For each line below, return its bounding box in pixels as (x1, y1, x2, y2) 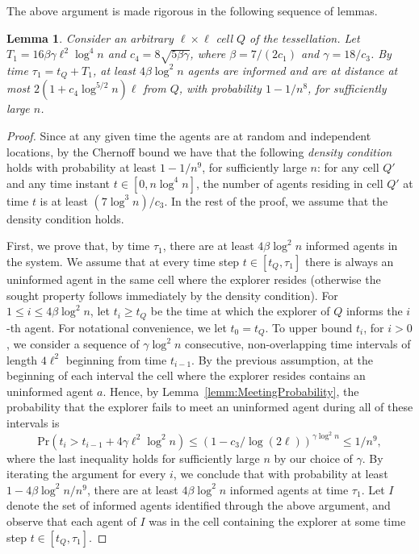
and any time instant (6, 174, 111, 191)
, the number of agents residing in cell (195, 174, 383, 191)
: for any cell (316, 159, 379, 176)
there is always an (304, 252, 394, 269)
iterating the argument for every (6, 465, 166, 482)
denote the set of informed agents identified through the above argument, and (6, 497, 391, 514)
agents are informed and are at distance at (187, 61, 398, 78)
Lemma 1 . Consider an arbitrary (6, 29, 174, 46)
